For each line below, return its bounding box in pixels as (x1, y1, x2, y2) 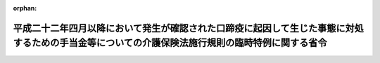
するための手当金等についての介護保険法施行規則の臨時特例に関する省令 (13, 37, 327, 49)
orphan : (13, 4, 37, 12)
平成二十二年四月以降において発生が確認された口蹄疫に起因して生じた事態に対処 (13, 22, 364, 34)
